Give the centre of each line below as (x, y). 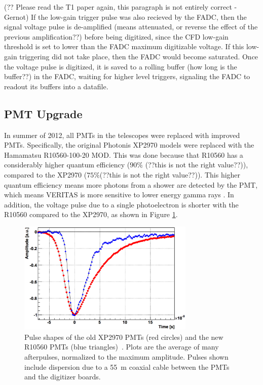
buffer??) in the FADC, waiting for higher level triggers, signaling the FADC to (127, 76)
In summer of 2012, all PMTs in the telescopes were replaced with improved (122, 135)
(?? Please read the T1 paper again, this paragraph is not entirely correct (118, 7)
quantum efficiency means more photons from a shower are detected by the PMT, (131, 184)
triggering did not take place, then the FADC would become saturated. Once (139, 56)
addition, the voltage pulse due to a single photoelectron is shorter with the (121, 204)
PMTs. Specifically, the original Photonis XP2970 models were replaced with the (129, 145)
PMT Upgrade (43, 113)
